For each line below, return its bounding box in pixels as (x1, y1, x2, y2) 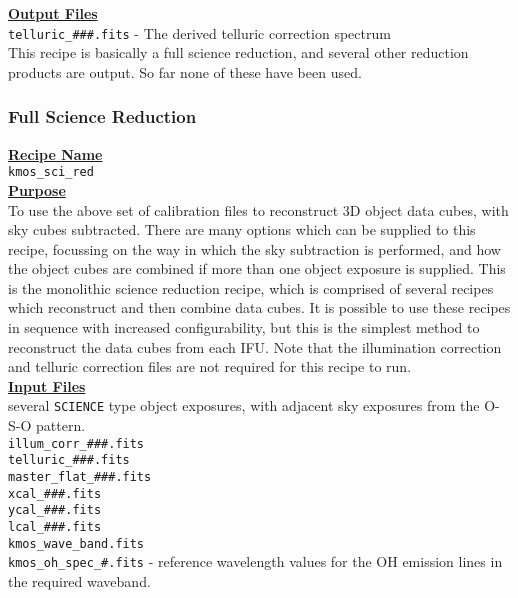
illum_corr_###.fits (8, 436, 145, 451)
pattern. (35, 415, 86, 436)
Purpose (8, 179, 66, 200)
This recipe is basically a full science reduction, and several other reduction (8, 42, 469, 63)
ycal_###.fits (8, 503, 102, 518)
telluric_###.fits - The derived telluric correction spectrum (8, 22, 391, 43)
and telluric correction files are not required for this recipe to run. (8, 356, 412, 377)
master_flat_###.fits (8, 470, 152, 484)
